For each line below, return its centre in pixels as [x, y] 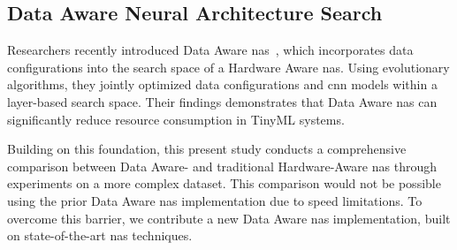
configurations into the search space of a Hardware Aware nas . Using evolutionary [228, 67]
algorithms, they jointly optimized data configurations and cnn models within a [222, 84]
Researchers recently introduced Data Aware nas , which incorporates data [210, 50]
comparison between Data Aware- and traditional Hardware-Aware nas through [222, 166]
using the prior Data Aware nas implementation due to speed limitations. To [215, 200]
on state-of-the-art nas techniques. [100, 235]
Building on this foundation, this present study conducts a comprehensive [207, 149]
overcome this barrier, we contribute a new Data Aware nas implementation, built [229, 218]
